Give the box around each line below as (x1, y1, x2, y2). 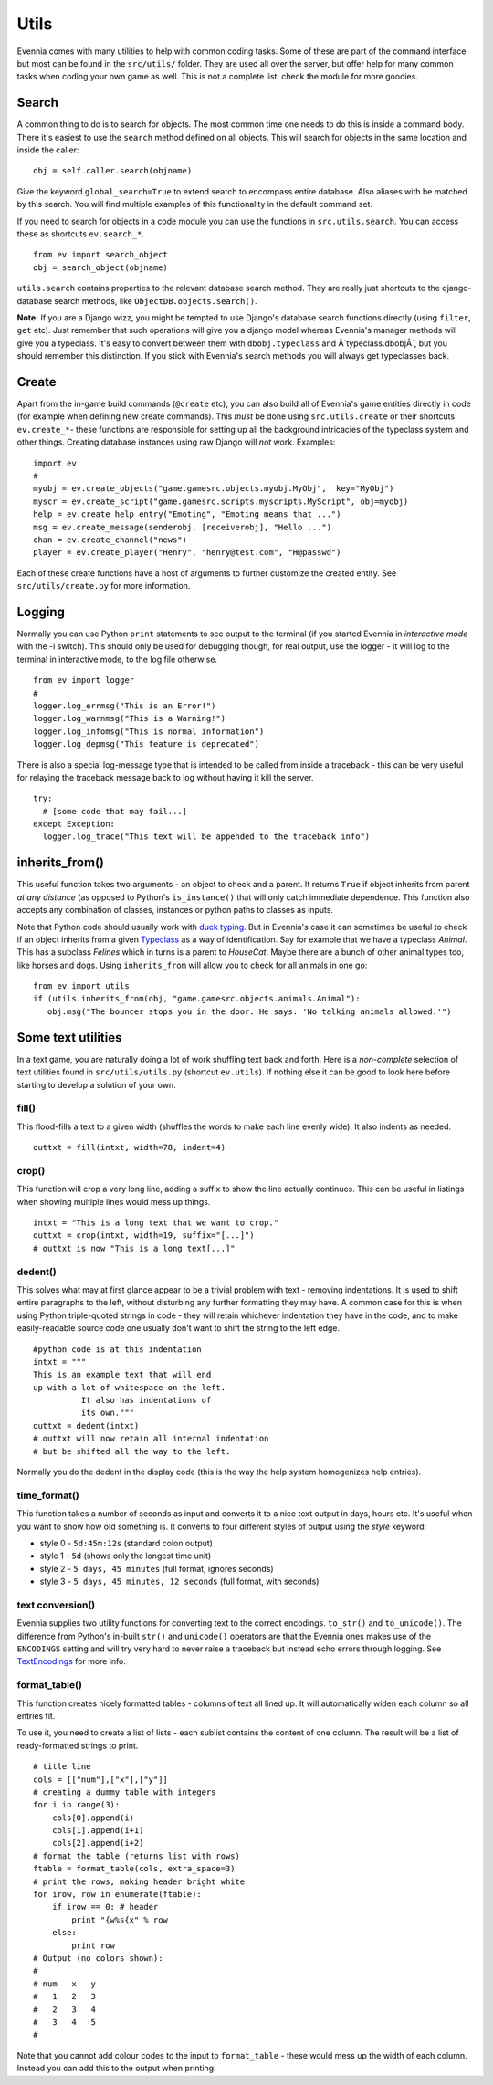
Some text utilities (16, 1030, 122, 1045)
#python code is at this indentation (33, 1344, 203, 1355)
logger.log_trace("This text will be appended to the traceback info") (42, 832, 371, 842)
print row (71, 1940, 116, 1951)
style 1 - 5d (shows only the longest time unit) (39, 1550, 212, 1561)
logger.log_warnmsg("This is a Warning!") (33, 713, 226, 724)
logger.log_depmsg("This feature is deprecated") (33, 739, 260, 749)
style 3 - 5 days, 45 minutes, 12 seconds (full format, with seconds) (39, 1576, 320, 1587)
